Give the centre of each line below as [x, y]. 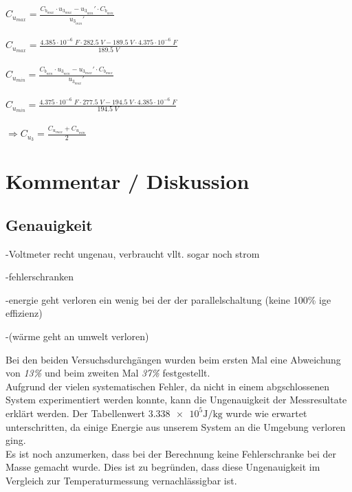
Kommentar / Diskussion [128, 181]
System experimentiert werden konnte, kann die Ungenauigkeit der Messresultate [176, 400]
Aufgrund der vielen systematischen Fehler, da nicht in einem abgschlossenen [167, 386]
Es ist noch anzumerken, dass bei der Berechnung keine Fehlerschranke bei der [171, 453]
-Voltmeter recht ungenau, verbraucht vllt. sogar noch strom [133, 253]
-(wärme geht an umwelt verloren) [77, 336]
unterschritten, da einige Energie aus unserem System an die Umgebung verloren [176, 426]
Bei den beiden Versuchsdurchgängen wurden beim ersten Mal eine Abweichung [173, 359]
